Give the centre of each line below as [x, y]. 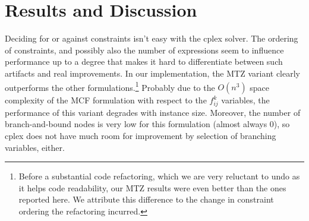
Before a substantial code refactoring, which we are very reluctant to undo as [159, 176]
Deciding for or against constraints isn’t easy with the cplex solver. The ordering [152, 38]
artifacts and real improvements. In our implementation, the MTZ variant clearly [152, 73]
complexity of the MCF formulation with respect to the [106, 100]
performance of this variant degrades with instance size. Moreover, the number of [153, 112]
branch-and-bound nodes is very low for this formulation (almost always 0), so [147, 124]
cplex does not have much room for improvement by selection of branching [141, 136]
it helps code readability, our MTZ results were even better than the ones [152, 187]
